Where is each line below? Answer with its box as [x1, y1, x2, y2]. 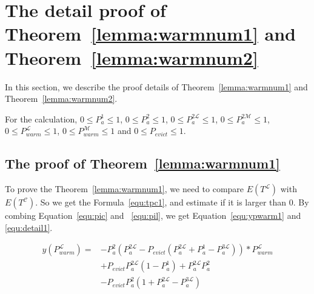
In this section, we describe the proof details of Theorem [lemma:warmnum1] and [5, 80, 308, 93]
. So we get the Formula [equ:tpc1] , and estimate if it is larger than [35, 196, 287, 209]
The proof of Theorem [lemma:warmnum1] [5, 154, 280, 173]
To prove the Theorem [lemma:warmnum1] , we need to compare [5, 182, 244, 195]
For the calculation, [5, 112, 78, 125]
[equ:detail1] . [5, 221, 53, 233]
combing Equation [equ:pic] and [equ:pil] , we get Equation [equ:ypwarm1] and [5, 209, 301, 222]
